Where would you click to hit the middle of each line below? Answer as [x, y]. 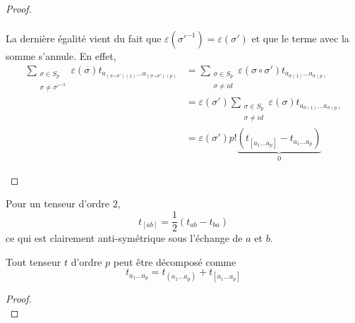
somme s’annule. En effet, [61, 56]
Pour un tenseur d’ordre [58, 203]
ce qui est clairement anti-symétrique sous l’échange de [124, 238]
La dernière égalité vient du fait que [84, 38]
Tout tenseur [34, 261]
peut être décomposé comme [175, 261]
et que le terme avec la [300, 38]
